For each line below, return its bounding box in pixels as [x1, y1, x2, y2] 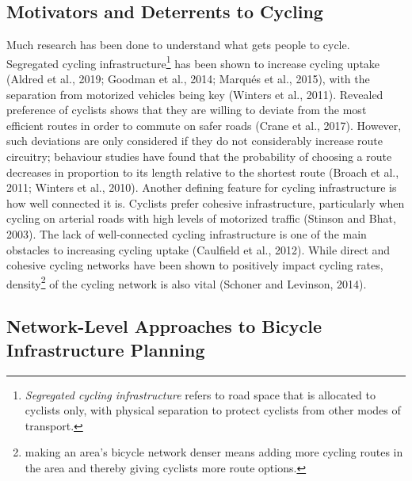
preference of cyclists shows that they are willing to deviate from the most [6, 101, 367, 118]
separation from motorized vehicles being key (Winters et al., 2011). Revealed [6, 86, 383, 102]
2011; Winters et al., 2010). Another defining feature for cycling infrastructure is [6, 179, 397, 196]
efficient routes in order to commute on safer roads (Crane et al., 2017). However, [6, 116, 402, 133]
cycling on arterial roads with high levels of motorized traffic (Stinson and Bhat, [6, 210, 396, 227]
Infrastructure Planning [6, 337, 205, 361]
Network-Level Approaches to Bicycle [6, 314, 322, 338]
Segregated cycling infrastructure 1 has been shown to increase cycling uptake [6, 52, 380, 71]
